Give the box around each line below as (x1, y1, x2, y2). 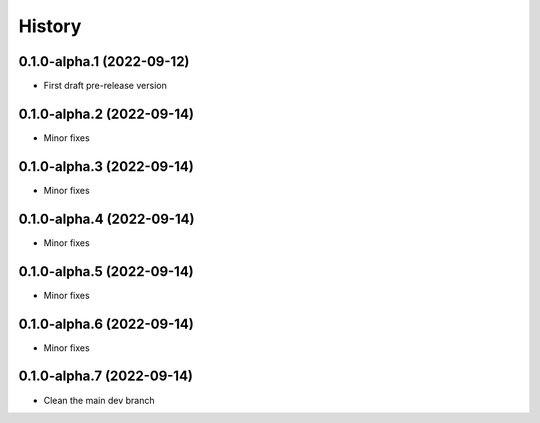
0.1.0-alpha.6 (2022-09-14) (18, 315, 194, 332)
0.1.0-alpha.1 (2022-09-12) (18, 53, 190, 70)
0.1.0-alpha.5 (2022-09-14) (18, 263, 194, 280)
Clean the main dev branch (43, 394, 155, 406)
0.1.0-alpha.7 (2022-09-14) (18, 368, 194, 385)
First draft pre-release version (43, 80, 167, 92)
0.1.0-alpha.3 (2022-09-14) (18, 158, 194, 175)
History (18, 15, 82, 37)
